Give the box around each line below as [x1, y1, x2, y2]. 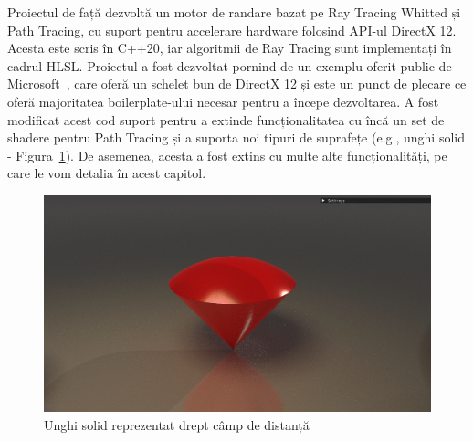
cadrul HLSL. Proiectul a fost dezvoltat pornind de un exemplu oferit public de [7, 56, 452, 75]
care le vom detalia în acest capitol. [7, 163, 206, 183]
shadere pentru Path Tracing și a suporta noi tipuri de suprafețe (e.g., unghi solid [7, 128, 465, 147]
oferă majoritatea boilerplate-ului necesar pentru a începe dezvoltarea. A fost [7, 91, 439, 110]
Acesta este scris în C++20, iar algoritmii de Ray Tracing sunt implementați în [7, 38, 452, 58]
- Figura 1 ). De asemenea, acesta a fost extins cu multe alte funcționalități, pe [7, 145, 447, 164]
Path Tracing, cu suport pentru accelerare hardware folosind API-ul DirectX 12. [7, 20, 457, 39]
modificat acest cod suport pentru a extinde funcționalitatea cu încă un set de [7, 110, 445, 129]
